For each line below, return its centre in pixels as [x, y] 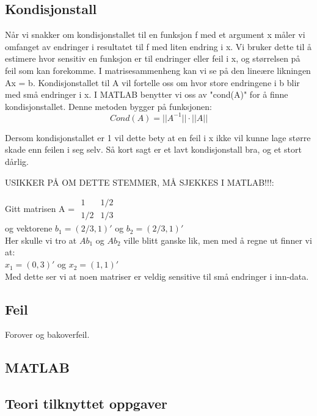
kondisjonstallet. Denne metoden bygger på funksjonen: [108, 106]
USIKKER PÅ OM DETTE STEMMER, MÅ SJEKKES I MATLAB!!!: [140, 182]
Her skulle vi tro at [41, 240]
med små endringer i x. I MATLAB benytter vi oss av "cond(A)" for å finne [147, 94]
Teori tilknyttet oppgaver [86, 403]
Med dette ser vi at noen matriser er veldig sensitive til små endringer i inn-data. [157, 276]
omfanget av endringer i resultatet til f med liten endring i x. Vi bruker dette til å [158, 46]
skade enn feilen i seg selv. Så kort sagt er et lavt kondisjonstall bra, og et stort [153, 149]
